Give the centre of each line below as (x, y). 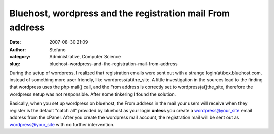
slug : (15, 64)
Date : (15, 42)
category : (20, 57)
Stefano (58, 49)
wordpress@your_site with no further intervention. (62, 124)
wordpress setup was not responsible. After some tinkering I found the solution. (93, 94)
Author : (18, 49)
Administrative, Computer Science (85, 57)
